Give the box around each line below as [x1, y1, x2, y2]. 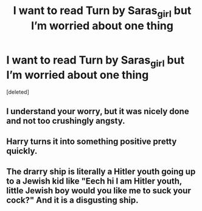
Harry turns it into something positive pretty [6, 136, 177, 146]
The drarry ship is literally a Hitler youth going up [6, 166, 196, 177]
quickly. [6, 146, 38, 156]
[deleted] [6, 88, 29, 96]
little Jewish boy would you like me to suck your [6, 185, 192, 196]
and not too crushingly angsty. [6, 115, 125, 126]
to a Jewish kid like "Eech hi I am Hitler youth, [6, 176, 183, 187]
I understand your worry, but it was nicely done [6, 106, 190, 116]
